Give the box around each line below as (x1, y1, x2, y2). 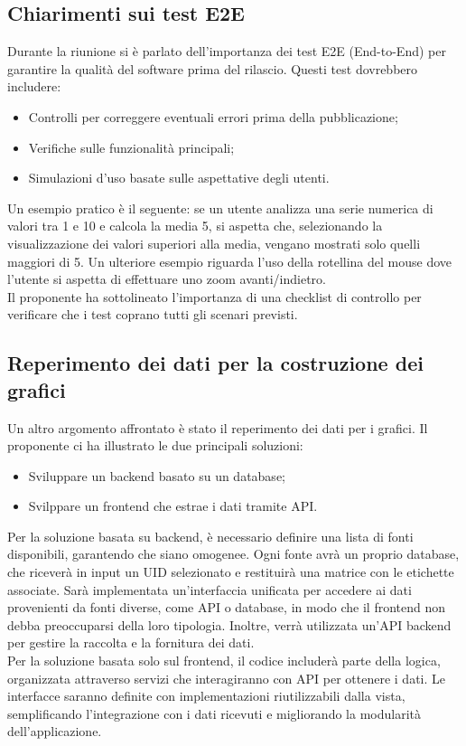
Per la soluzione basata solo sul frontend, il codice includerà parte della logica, (7, 651, 441, 670)
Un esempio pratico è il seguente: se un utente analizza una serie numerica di (7, 198, 433, 217)
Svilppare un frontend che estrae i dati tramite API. (28, 496, 318, 515)
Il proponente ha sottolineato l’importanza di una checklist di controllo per (7, 287, 422, 306)
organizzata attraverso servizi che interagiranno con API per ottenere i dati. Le (7, 668, 446, 687)
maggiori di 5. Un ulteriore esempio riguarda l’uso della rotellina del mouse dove (7, 251, 452, 270)
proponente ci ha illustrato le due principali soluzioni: (7, 436, 303, 455)
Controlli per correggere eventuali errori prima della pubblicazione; (28, 107, 398, 126)
